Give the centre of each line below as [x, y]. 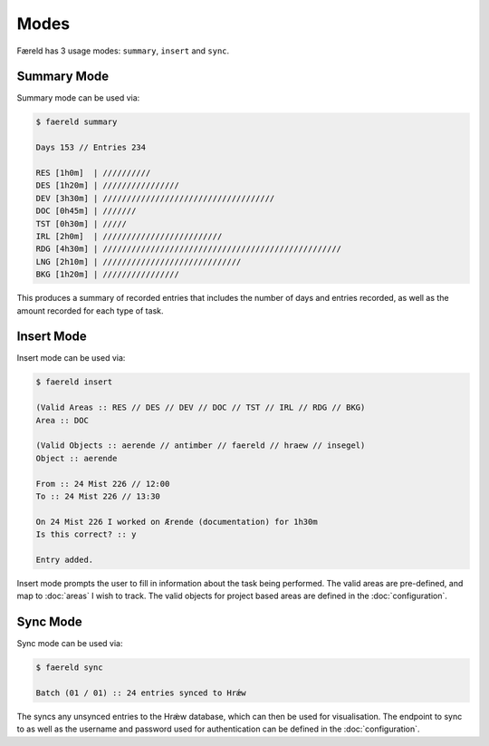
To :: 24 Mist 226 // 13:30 [98, 496]
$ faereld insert [74, 382]
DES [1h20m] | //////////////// [108, 185]
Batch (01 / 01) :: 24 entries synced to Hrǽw [141, 693]
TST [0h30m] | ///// [81, 223]
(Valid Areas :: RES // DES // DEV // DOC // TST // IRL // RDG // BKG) [201, 407]
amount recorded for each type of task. [90, 310]
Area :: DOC [62, 420]
